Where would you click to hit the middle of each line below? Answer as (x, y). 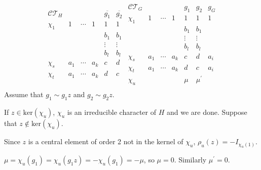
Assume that (24, 94)
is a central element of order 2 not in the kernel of (106, 141)
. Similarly (190, 160)
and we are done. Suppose (207, 112)
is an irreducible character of (111, 112)
